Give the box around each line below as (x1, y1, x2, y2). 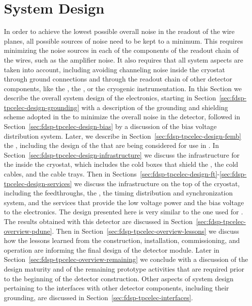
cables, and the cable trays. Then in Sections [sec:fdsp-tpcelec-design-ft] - (4, 169, 220, 179)
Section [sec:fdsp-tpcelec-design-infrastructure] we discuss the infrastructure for (4, 149, 240, 160)
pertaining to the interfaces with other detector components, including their (4, 283, 229, 293)
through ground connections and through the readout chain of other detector (4, 74, 232, 84)
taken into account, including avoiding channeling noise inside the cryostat (4, 64, 225, 74)
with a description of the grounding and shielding (81, 102, 228, 112)
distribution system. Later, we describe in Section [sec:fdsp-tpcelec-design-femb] (4, 130, 241, 141)
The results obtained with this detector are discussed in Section (4, 216, 193, 226)
